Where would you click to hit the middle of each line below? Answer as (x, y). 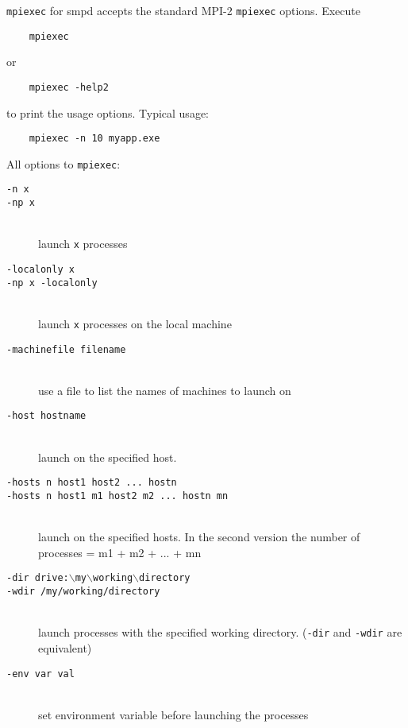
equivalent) (65, 647)
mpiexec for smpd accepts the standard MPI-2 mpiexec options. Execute (183, 10)
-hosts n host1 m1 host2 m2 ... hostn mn (117, 496)
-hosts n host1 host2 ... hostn (92, 483)
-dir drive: (38, 578)
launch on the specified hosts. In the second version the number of (199, 537)
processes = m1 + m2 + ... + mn (120, 552)
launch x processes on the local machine (135, 323)
